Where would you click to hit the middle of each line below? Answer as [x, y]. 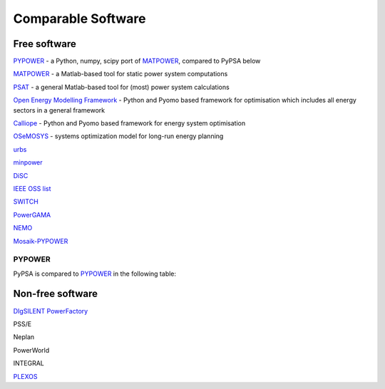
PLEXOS [26, 376]
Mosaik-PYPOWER [41, 241]
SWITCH [26, 202]
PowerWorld [31, 350]
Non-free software [55, 294]
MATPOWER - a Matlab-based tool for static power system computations [120, 74]
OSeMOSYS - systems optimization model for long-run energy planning [118, 136]
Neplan [24, 337]
